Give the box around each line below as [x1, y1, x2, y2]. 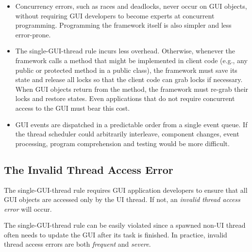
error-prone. [15, 29, 51, 39]
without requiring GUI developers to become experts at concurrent [15, 10, 215, 20]
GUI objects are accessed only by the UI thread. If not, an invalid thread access [4, 194, 240, 204]
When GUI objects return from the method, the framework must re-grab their [15, 84, 249, 94]
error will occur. [4, 203, 52, 214]
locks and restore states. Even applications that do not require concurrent [15, 93, 235, 103]
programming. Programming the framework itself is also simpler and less [15, 20, 232, 30]
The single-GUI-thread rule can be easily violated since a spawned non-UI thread [4, 220, 246, 230]
